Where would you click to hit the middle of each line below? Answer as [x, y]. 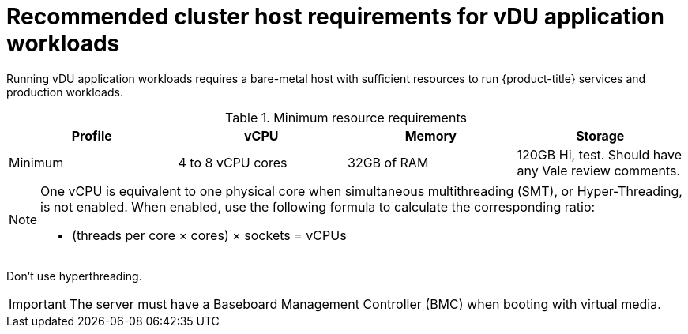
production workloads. [65, 92]
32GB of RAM [388, 162]
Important [38, 304]
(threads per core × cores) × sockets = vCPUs [209, 235]
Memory [430, 135]
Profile [92, 135]
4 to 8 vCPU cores [233, 162]
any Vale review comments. [599, 170]
